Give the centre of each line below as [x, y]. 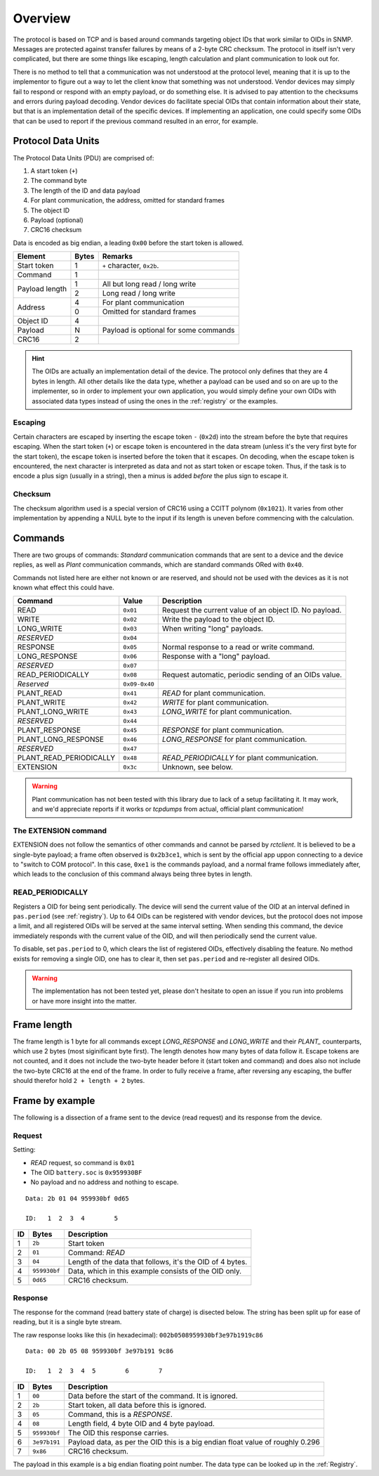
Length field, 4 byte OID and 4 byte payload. [141, 1424]
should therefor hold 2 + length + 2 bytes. [79, 1081]
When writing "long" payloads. [212, 629]
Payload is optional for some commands [168, 331]
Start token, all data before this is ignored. [137, 1405]
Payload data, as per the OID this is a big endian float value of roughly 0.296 [194, 1442]
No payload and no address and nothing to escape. [105, 1182]
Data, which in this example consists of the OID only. [155, 1271]
